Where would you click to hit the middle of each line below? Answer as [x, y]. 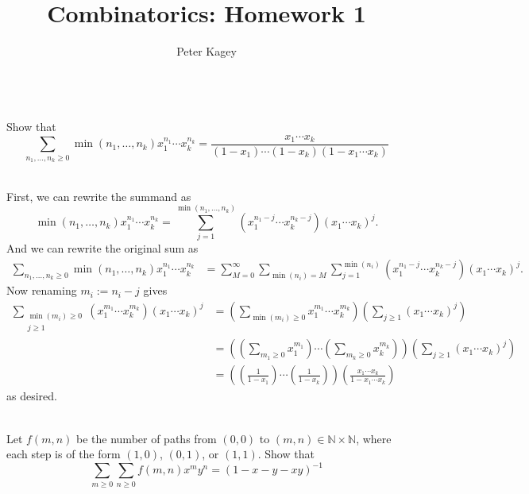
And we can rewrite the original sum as [102, 248]
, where [374, 438]
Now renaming [42, 290]
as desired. [32, 396]
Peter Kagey [207, 51]
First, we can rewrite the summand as [99, 196]
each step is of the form [64, 454]
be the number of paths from [147, 438]
